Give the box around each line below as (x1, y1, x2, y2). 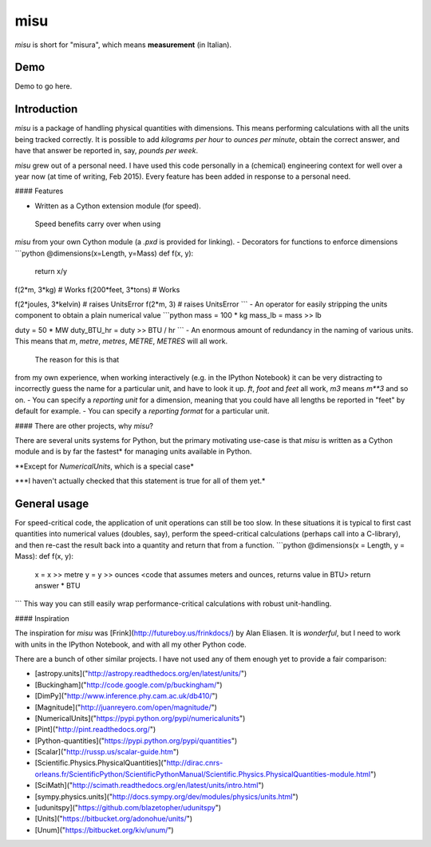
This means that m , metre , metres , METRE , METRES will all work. (14, 336, 227, 346)
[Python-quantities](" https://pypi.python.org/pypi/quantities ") (34, 735, 238, 746)
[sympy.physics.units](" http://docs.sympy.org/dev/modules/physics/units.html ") (34, 791, 299, 801)
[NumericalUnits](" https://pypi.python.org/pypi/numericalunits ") (34, 713, 246, 722)
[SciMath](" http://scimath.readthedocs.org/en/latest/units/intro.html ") (34, 781, 264, 790)
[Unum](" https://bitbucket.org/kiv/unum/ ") (34, 825, 175, 834)
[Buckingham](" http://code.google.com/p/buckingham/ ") (34, 679, 223, 690)
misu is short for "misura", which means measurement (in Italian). (14, 40, 231, 49)
